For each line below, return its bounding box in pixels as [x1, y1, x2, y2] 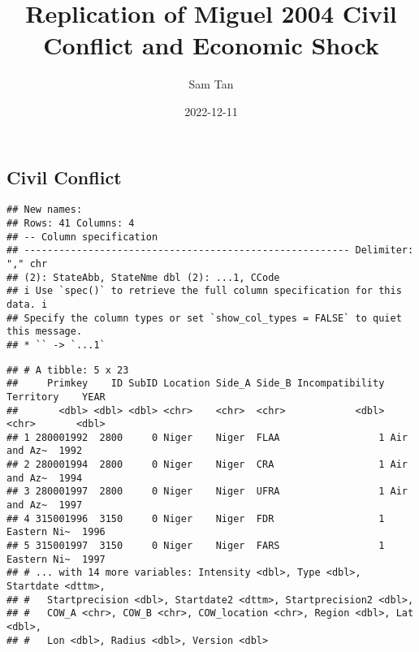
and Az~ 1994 [6, 472, 83, 484]
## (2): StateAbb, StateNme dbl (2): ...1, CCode [6, 271, 280, 283]
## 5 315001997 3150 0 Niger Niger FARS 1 [6, 540, 385, 552]
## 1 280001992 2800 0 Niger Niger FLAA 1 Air [6, 431, 408, 443]
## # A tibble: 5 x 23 [6, 364, 129, 376]
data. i [6, 298, 48, 310]
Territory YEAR [6, 391, 106, 403]
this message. [6, 326, 83, 338]
